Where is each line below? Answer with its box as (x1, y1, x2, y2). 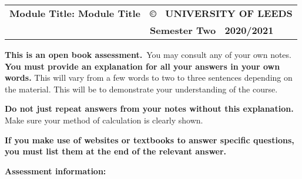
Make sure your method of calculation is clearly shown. (5, 113, 203, 126)
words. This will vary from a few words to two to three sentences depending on (5, 71, 293, 84)
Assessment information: (5, 164, 106, 177)
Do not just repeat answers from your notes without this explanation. (5, 102, 294, 115)
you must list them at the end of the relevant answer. (5, 145, 227, 157)
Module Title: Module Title (9, 6, 141, 20)
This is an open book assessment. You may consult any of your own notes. (5, 49, 291, 60)
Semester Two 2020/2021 (150, 23, 274, 37)
